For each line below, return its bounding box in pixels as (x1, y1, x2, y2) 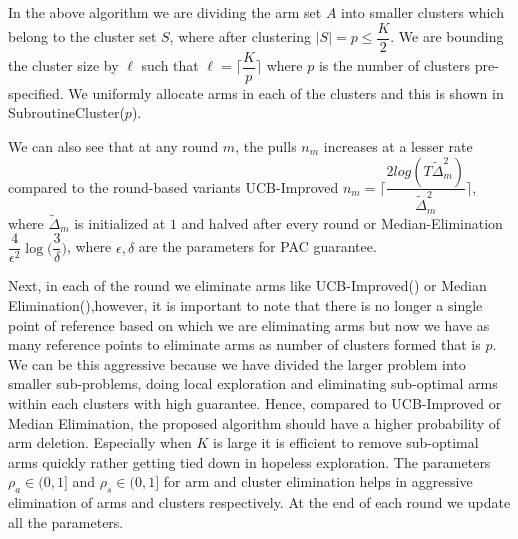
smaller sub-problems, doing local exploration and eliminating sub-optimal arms (8, 373, 498, 394)
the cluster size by (8, 55, 119, 76)
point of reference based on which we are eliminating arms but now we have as (8, 314, 490, 335)
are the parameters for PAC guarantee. (138, 236, 377, 257)
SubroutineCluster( (8, 102, 125, 123)
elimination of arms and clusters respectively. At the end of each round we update (8, 492, 511, 513)
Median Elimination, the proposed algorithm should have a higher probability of (8, 412, 501, 433)
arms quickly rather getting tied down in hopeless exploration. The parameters (8, 451, 491, 472)
